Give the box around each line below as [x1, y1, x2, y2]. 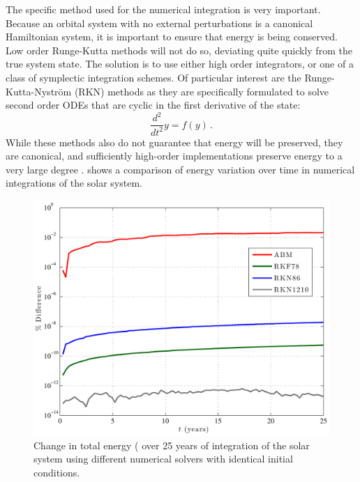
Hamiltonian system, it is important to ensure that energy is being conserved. [6, 29, 338, 44]
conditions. [33, 465, 80, 479]
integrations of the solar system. [6, 176, 142, 190]
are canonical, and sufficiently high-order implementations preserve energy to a [6, 148, 343, 163]
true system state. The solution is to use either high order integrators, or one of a [6, 56, 354, 71]
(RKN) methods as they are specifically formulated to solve [74, 84, 329, 98]
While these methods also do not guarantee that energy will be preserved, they [6, 134, 343, 149]
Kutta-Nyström [6, 84, 72, 98]
